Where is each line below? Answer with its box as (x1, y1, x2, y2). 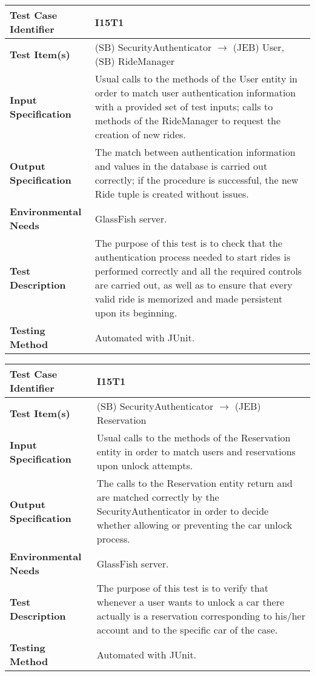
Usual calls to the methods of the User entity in (94, 72, 298, 85)
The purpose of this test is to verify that (96, 581, 268, 595)
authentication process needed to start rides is (94, 250, 291, 264)
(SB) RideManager (94, 54, 175, 68)
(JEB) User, (233, 40, 285, 54)
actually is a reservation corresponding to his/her (96, 609, 305, 623)
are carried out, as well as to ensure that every (94, 278, 293, 292)
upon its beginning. (94, 306, 177, 320)
